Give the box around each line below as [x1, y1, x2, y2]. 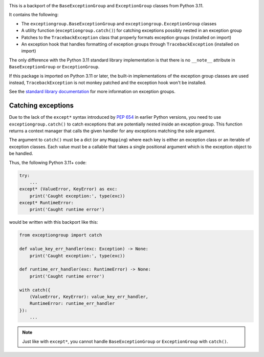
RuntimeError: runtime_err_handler [29, 301, 115, 306]
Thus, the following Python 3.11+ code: [9, 159, 87, 166]
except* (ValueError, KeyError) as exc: [19, 186, 117, 192]
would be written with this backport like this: [9, 219, 98, 225]
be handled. [9, 150, 33, 156]
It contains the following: [9, 12, 59, 18]
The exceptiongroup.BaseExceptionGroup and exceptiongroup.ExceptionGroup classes [21, 21, 217, 26]
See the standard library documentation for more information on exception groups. [9, 88, 176, 95]
